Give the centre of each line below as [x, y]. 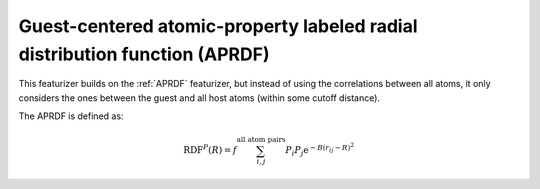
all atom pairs [261, 140]
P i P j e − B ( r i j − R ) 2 [320, 150]
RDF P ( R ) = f [210, 149]
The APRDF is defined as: [71, 116]
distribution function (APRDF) [144, 54]
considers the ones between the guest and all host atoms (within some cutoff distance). [199, 97]
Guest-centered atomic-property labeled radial [218, 26]
